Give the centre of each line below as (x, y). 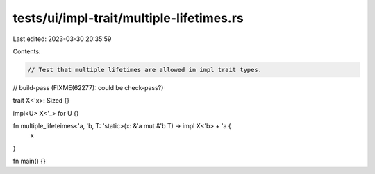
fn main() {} (30, 161)
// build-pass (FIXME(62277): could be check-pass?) (88, 87)
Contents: (27, 51)
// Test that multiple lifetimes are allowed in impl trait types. (145, 70)
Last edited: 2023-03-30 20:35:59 (62, 39)
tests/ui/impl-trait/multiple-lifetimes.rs (128, 18)
